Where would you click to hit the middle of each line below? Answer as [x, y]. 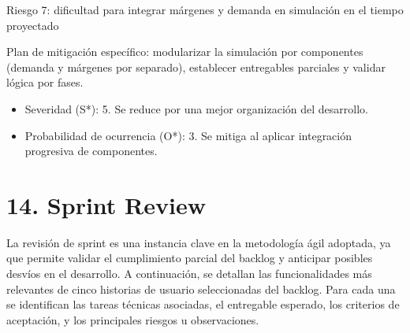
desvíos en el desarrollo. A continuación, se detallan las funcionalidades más [189, 274]
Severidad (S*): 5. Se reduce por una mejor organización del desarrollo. [196, 108]
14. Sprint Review [106, 204]
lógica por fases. [45, 82]
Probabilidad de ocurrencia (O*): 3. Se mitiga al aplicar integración [188, 135]
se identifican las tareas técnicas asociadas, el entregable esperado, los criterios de [203, 304]
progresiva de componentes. [91, 151]
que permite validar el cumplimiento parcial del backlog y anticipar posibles [190, 258]
